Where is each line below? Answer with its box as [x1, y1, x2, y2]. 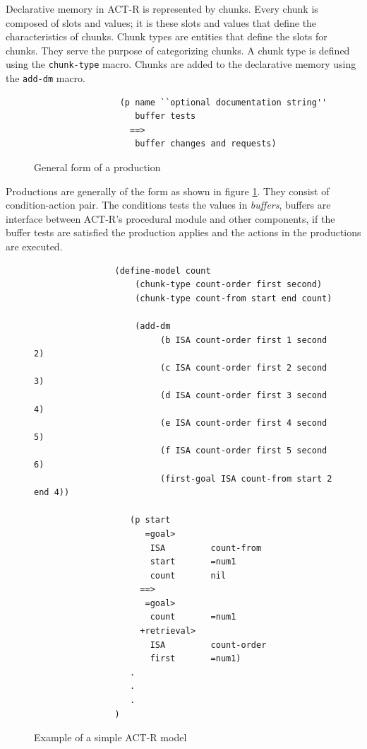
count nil [150, 570, 227, 581]
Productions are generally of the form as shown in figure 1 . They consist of [6, 183, 330, 198]
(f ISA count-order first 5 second [160, 446, 327, 456]
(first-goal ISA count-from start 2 [160, 473, 332, 484]
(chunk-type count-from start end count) [135, 293, 332, 303]
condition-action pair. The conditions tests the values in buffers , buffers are [6, 197, 331, 212]
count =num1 [150, 612, 236, 622]
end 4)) [34, 487, 70, 498]
